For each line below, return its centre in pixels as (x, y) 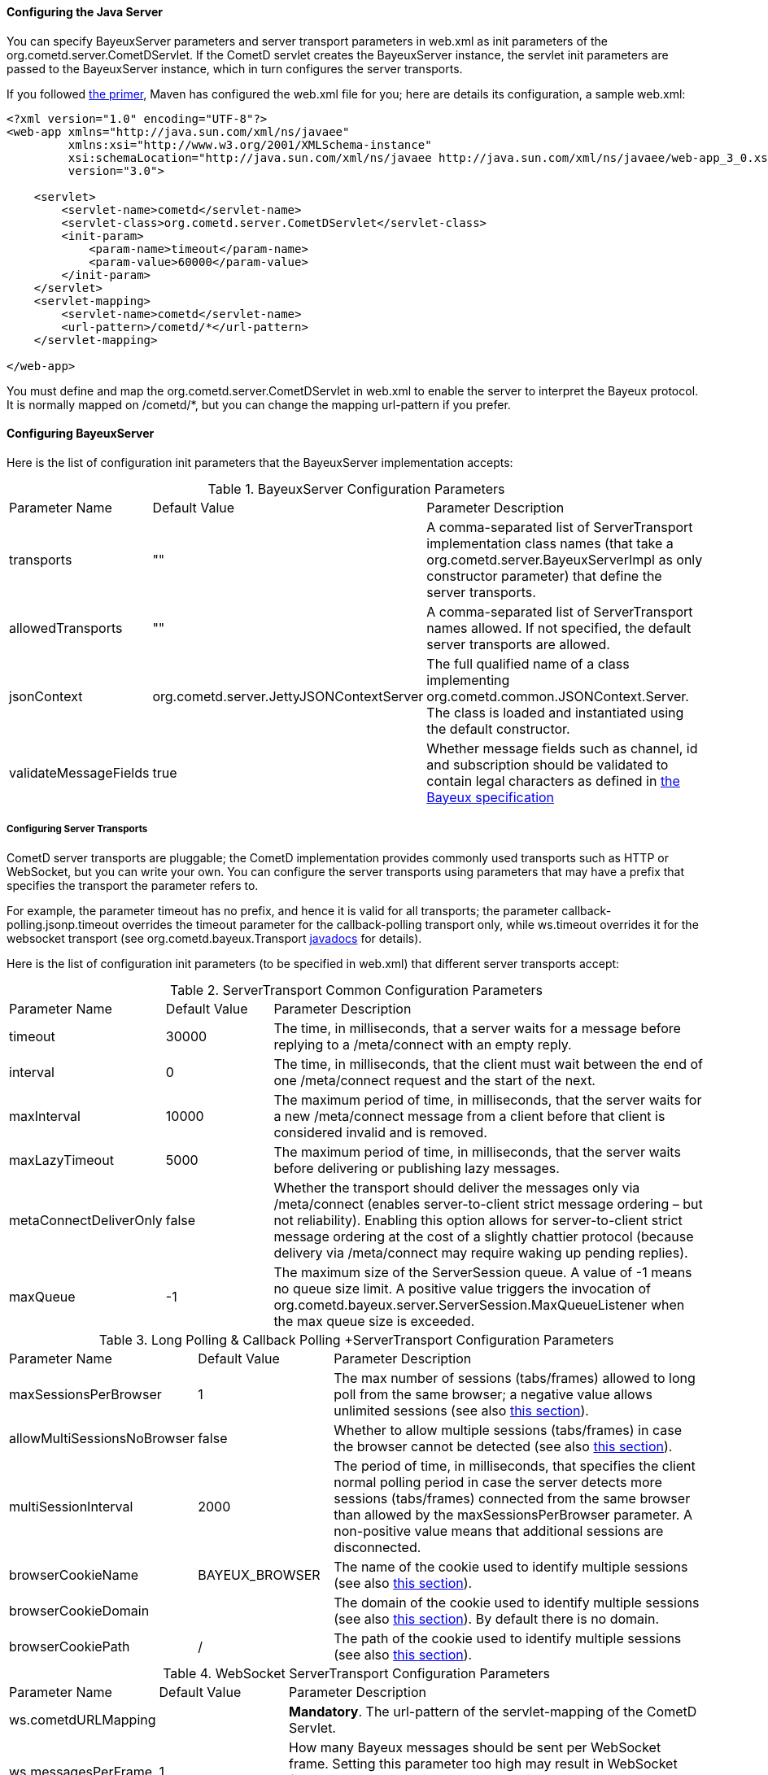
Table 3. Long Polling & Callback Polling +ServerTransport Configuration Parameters (356, 1339)
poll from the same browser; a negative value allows (493, 1394)
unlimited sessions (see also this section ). (461, 1410)
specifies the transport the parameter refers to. (133, 885)
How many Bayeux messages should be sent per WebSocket (475, 1747)
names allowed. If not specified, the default (559, 628)
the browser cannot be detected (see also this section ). (503, 1446)
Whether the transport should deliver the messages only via (457, 1187)
